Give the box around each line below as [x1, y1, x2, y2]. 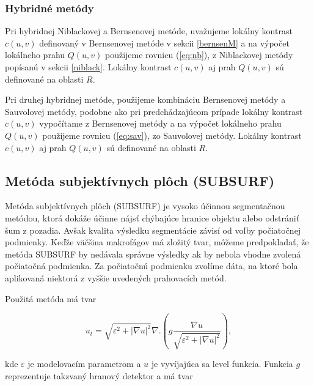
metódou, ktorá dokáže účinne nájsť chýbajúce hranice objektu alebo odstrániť [5, 211, 300, 224]
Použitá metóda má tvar [5, 292, 97, 305]
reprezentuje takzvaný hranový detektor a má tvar [5, 369, 193, 382]
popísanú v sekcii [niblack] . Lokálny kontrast [5, 61, 172, 73]
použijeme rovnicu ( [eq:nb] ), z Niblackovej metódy [104, 48, 293, 61]
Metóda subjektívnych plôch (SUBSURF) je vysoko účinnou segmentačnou [5, 199, 285, 212]
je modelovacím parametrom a [27, 357, 141, 370]
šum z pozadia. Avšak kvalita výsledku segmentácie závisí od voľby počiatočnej [5, 223, 301, 236]
